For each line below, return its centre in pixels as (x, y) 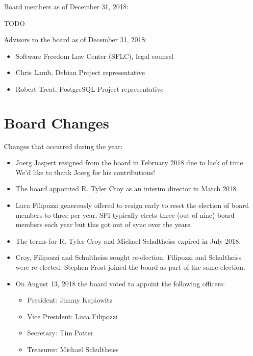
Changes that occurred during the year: (63, 146)
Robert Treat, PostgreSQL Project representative (89, 89)
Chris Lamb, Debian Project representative (80, 72)
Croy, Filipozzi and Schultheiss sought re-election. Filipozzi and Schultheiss (128, 257)
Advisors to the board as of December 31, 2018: (76, 39)
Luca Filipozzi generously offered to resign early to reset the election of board (132, 205)
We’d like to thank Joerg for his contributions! (85, 172)
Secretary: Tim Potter (60, 333)
